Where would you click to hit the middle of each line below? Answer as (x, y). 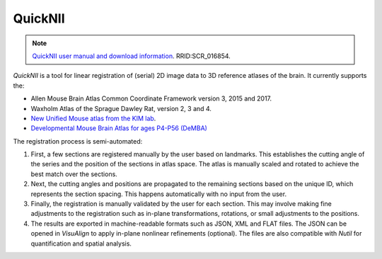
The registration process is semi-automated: (78, 141)
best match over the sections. (74, 174)
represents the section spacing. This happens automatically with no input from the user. (158, 194)
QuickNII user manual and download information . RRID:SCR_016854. (132, 56)
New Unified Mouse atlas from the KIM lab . (93, 118)
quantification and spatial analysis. (81, 243)
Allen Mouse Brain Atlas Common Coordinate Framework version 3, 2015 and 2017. (151, 98)
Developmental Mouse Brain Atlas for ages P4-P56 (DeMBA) (119, 128)
